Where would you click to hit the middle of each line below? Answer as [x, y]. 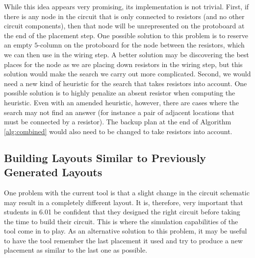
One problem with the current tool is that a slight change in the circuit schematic [127, 192]
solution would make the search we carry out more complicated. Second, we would [127, 74]
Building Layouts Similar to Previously [105, 157]
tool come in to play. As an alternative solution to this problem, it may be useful [126, 231]
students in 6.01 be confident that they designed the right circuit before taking [122, 212]
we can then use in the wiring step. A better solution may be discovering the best [127, 54]
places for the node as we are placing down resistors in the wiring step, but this [123, 64]
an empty [18, 45]
